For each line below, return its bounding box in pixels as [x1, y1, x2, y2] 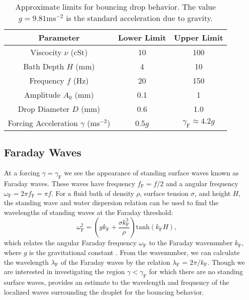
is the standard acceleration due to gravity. [66, 12, 213, 23]
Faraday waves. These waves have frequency [4, 178, 135, 188]
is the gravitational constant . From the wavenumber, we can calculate [29, 247, 240, 257]
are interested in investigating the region [4, 266, 125, 277]
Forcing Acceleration [8, 117, 78, 129]
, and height [194, 188, 231, 198]
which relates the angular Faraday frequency [4, 237, 137, 248]
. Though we [207, 257, 245, 267]
